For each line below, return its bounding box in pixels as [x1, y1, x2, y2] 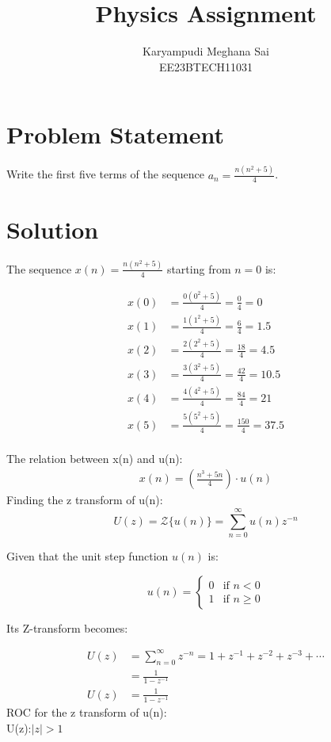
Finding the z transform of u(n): [6, 491, 163, 508]
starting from [166, 260, 231, 277]
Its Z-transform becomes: [6, 619, 128, 636]
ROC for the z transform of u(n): [6, 703, 167, 720]
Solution [6, 212, 99, 245]
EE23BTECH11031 [158, 58, 253, 75]
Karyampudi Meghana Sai [143, 43, 269, 59]
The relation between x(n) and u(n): [6, 449, 183, 466]
